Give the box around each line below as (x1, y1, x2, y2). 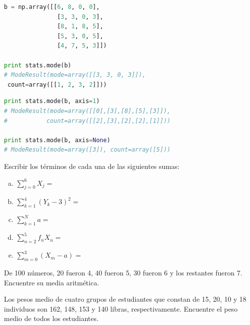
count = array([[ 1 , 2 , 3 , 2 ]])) (7, 81, 107, 88)
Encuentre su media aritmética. (4, 277, 100, 287)
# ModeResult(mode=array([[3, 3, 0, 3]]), (4, 71, 146, 79)
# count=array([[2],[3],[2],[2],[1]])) (4, 117, 171, 124)
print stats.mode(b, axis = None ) (4, 136, 110, 144)
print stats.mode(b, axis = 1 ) (4, 98, 100, 105)
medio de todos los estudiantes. (4, 313, 99, 324)
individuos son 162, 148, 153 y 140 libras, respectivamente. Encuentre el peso (4, 303, 238, 314)
